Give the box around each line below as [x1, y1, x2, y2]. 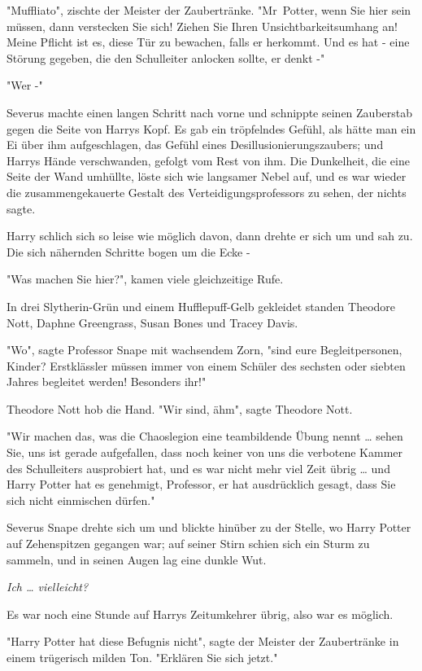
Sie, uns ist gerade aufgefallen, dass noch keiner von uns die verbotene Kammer [7, 444, 403, 461]
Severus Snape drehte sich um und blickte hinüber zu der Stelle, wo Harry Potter [7, 519, 411, 536]
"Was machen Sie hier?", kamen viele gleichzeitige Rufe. [7, 270, 284, 287]
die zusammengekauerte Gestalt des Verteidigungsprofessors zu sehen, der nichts [7, 183, 407, 200]
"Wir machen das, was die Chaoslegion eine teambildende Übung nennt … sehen [7, 428, 403, 445]
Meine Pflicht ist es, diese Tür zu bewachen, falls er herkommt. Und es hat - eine [7, 33, 410, 50]
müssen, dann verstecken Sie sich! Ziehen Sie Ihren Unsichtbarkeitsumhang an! [7, 17, 398, 34]
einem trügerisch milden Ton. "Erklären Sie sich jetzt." [7, 649, 278, 665]
